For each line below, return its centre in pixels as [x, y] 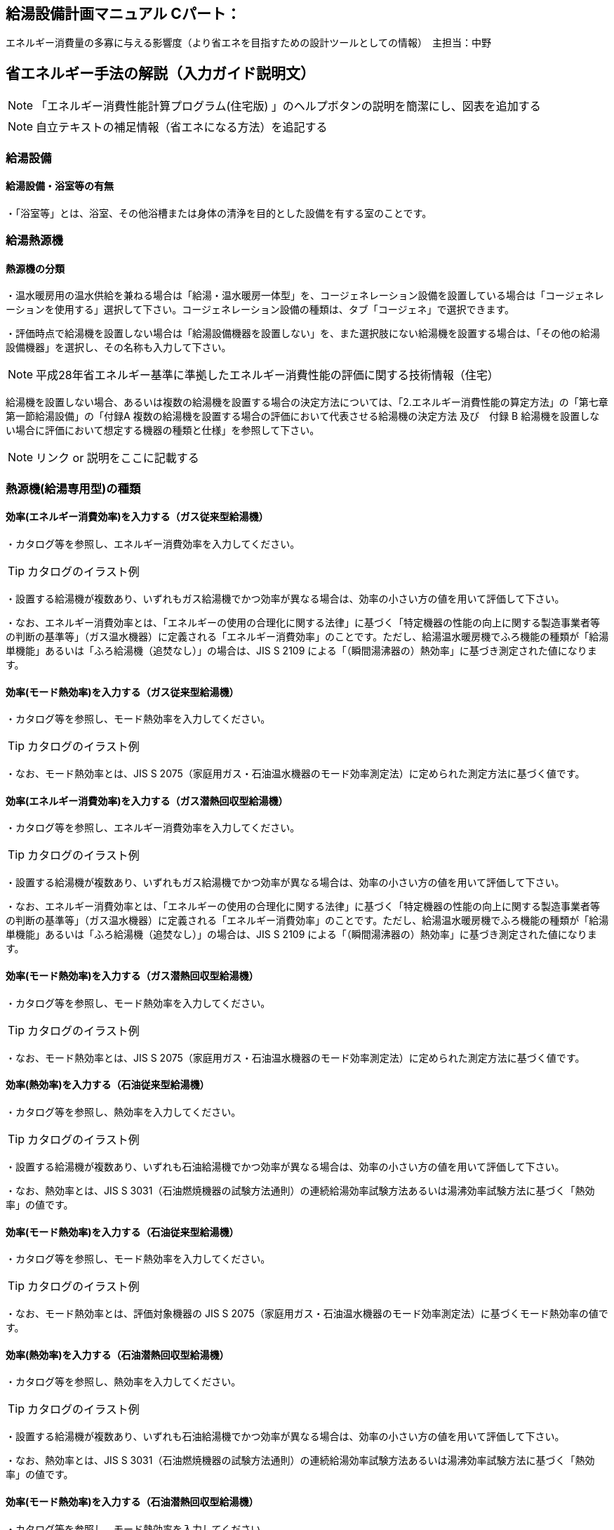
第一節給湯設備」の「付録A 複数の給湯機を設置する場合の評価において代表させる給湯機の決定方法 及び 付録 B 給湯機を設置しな [303, 416]
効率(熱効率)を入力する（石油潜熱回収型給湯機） [118, 1354]
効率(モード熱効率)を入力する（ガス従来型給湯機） [122, 692]
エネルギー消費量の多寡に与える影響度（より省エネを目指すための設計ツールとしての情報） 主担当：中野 [248, 43]
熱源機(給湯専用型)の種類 [73, 488]
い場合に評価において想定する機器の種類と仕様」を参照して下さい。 [163, 430]
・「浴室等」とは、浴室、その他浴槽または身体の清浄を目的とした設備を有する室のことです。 [219, 213]
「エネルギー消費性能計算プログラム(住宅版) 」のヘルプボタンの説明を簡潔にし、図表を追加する [288, 106]
